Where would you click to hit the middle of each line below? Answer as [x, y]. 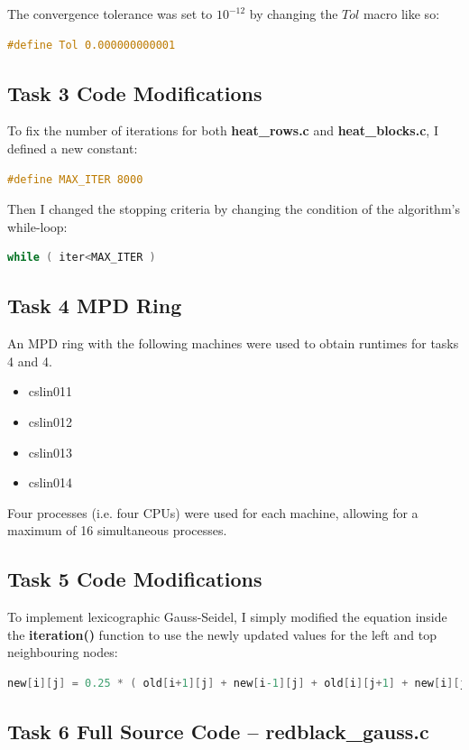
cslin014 [51, 482]
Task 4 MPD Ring [95, 306]
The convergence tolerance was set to [110, 14]
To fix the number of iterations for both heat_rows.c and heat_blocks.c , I [223, 130]
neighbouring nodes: [63, 652]
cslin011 [51, 391]
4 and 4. [30, 361]
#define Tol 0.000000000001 [92, 45]
